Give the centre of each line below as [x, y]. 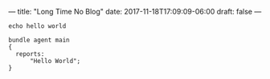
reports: [30, 54]
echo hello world [37, 26]
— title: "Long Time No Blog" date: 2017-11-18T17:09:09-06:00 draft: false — [135, 12]
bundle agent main [39, 40]
